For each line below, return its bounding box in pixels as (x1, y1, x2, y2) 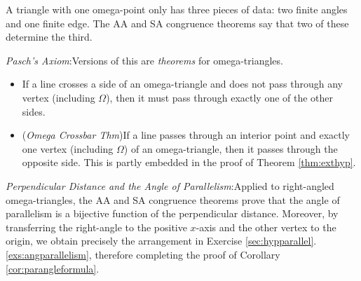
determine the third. (6, 29, 93, 44)
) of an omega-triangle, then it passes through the (123, 141, 338, 156)
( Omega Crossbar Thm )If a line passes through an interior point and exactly (22, 128, 350, 142)
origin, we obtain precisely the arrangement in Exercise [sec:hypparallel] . (6, 233, 317, 248)
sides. (22, 104, 46, 118)
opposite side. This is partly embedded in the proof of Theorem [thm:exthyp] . (22, 155, 356, 170)
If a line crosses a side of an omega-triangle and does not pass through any (22, 76, 343, 91)
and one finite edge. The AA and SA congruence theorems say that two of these (6, 15, 349, 30)
